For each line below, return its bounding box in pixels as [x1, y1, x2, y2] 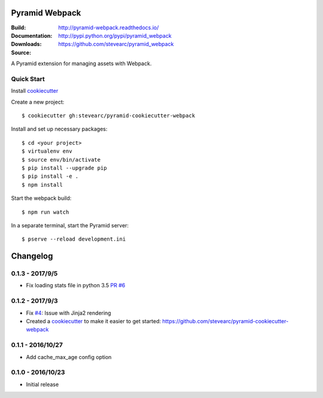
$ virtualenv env [22, 148, 72, 155]
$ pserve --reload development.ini [22, 236, 126, 242]
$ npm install [22, 181, 63, 188]
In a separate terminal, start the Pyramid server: [11, 221, 129, 229]
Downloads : [11, 41, 42, 48]
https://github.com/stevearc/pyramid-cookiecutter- [162, 317, 289, 324]
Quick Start [11, 75, 45, 83]
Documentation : [11, 32, 53, 39]
